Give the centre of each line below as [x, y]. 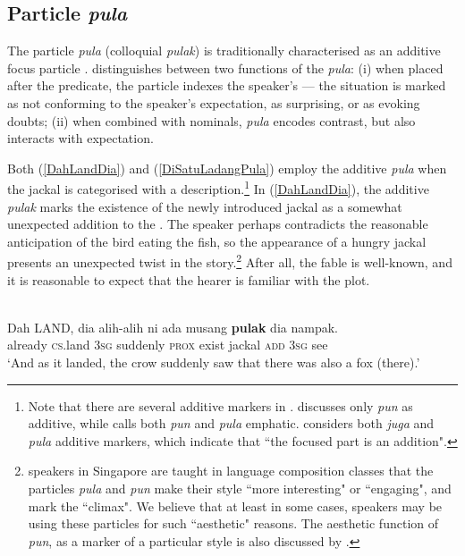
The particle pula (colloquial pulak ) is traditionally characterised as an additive [224, 51]
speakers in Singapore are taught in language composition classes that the [231, 471]
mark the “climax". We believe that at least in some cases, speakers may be [235, 505]
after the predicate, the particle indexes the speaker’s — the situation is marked [227, 85]
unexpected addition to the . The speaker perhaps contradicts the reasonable [218, 224]
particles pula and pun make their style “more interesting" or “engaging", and [240, 488]
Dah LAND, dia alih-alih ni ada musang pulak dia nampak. [173, 327]
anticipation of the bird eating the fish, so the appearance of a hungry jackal [217, 241]
